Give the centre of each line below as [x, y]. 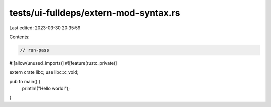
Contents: [19, 37]
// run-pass [35, 50]
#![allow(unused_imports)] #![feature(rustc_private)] [63, 63]
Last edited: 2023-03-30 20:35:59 [45, 28]
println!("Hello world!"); [46, 89]
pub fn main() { [25, 81]
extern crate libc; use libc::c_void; [44, 72]
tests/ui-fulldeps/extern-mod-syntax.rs [95, 13]
